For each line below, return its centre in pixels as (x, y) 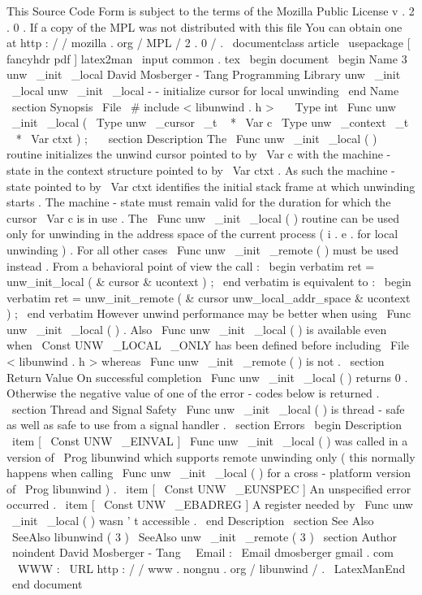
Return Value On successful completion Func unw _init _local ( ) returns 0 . (207, 377)
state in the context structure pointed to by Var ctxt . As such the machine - (201, 169)
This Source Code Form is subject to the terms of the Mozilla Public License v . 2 (211, 11)
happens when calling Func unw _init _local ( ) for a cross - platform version (209, 473)
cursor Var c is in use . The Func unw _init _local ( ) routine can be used (203, 217)
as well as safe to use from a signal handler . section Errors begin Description (204, 425)
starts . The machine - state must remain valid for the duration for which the (199, 202)
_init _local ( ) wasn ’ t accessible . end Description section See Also (193, 520)
